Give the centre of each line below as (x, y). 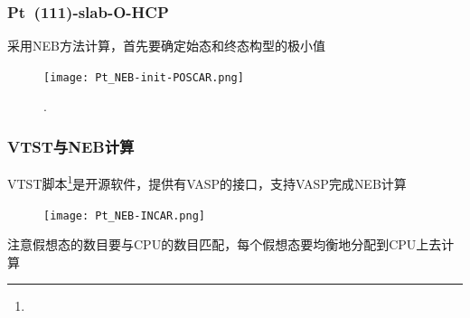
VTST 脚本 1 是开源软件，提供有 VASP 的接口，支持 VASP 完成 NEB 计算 (207, 182)
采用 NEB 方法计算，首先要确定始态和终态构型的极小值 (166, 46)
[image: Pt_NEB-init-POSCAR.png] (144, 77)
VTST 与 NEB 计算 (71, 146)
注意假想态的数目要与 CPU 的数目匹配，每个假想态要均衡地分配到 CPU (212, 244)
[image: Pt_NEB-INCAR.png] (124, 215)
